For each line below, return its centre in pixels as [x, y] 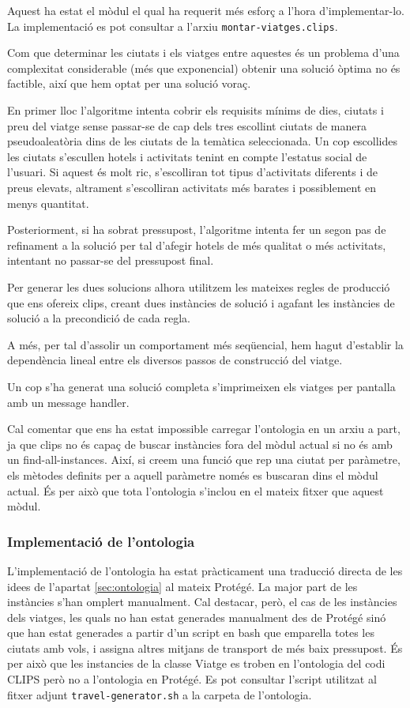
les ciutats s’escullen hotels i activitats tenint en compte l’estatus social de [187, 156]
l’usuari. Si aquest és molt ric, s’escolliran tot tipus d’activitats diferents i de [192, 172]
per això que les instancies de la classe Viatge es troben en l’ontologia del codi [196, 663]
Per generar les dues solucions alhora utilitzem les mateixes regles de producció [199, 286]
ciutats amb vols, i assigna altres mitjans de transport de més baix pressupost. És [205, 648]
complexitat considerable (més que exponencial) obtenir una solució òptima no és [204, 68]
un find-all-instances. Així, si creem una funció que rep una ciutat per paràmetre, [204, 459]
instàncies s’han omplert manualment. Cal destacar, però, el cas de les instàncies [202, 602]
